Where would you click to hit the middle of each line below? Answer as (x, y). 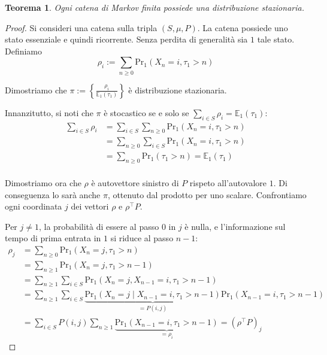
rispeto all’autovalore (228, 183)
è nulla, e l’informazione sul (235, 226)
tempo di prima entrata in (53, 238)
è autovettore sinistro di (135, 183)
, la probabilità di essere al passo (99, 226)
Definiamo (24, 51)
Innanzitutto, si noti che (49, 112)
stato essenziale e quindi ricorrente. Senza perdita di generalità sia (126, 39)
